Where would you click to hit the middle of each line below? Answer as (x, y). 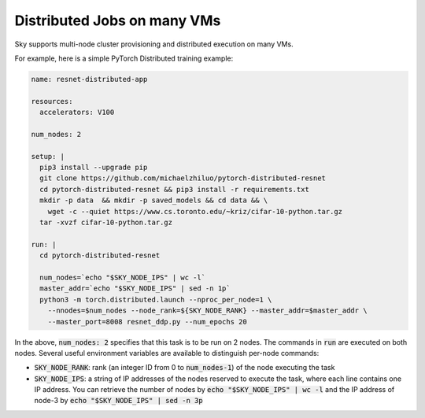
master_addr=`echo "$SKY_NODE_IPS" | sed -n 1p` (135, 289)
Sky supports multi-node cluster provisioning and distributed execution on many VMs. (154, 44)
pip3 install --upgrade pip (94, 168)
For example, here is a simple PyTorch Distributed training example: (124, 58)
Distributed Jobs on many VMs (118, 20)
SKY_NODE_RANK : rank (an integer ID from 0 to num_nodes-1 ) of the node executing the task (185, 368)
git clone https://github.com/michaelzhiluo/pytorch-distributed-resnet (183, 178)
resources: (52, 101)
